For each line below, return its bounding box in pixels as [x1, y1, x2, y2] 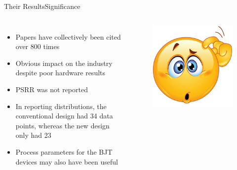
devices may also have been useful [15, 156, 118, 167]
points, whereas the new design [15, 120, 110, 130]
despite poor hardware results [15, 67, 106, 78]
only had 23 [15, 130, 51, 140]
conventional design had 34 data [15, 111, 113, 121]
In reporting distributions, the [15, 101, 107, 111]
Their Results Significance [4, 1, 80, 11]
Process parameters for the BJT [15, 146, 113, 157]
